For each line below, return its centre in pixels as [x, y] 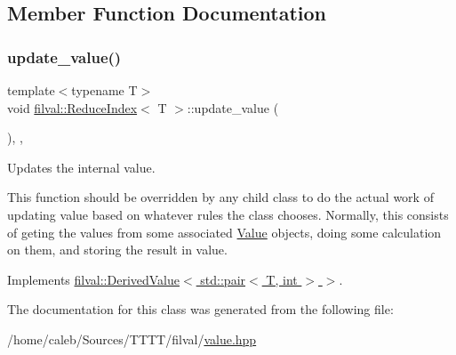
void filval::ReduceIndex [72, 107]
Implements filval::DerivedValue [93, 279]
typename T [104, 90]
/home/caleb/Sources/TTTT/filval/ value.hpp [132, 339]
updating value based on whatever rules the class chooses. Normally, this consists [228, 214]
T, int [282, 279]
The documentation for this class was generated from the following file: [200, 309]
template [31, 90]
